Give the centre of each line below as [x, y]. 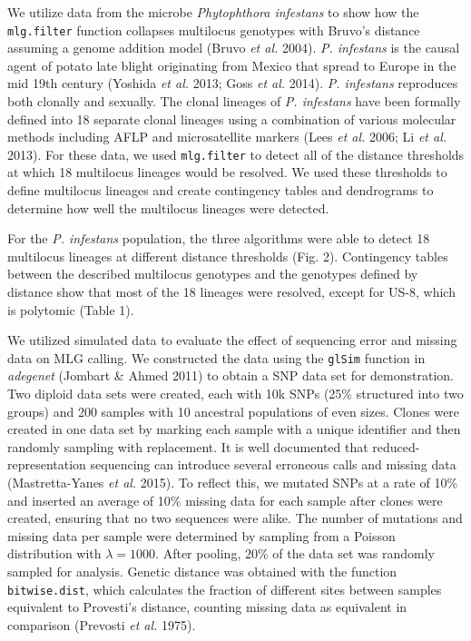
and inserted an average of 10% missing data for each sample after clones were [225, 500]
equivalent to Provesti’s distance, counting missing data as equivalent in [207, 607]
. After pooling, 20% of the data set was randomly [295, 553]
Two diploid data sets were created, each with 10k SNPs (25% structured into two [235, 394]
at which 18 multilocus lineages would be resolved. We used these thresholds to [227, 172]
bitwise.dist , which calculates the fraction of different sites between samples [225, 589]
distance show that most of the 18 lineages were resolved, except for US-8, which [231, 292]
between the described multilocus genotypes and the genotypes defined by [213, 274]
